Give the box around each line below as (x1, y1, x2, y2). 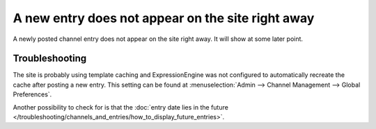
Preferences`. (13, 90, 52, 98)
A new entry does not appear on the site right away (13, 10, 315, 26)
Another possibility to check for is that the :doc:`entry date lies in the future (13, 103, 229, 111)
